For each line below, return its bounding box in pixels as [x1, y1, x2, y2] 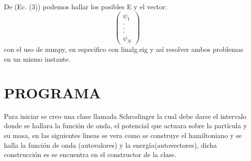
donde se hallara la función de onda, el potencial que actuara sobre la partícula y [4, 120, 247, 131]
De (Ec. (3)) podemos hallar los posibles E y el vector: [4, 1, 167, 11]
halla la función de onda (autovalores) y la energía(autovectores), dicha [4, 139, 217, 150]
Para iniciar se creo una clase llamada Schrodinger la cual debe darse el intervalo [4, 111, 247, 121]
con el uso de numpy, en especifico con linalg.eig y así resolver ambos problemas [4, 44, 243, 54]
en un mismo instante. [4, 54, 70, 64]
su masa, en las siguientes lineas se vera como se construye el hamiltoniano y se [4, 130, 242, 140]
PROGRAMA [4, 82, 101, 102]
